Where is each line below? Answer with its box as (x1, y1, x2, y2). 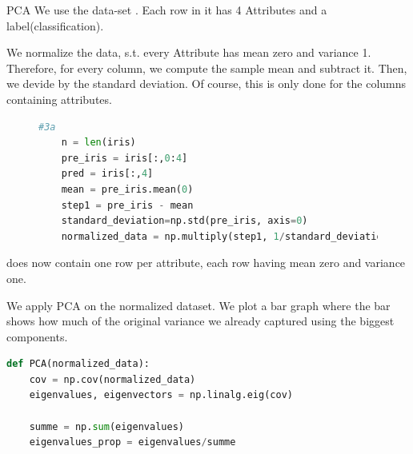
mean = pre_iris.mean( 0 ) (61, 183, 194, 195)
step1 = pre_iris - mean (61, 199, 194, 211)
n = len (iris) (61, 137, 136, 149)
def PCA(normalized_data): (6, 358, 150, 370)
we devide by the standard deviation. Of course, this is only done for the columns (6, 75, 407, 92)
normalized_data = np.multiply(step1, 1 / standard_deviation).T (61, 230, 406, 242)
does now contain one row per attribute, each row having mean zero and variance (6, 254, 406, 271)
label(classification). (6, 17, 104, 34)
